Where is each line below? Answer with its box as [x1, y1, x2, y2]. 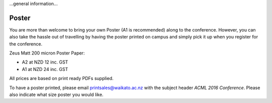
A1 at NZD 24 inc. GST [22, 66, 68, 72]
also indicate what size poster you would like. [9, 91, 104, 97]
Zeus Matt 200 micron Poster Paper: [9, 50, 85, 56]
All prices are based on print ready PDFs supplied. [9, 75, 114, 81]
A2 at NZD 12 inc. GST [22, 59, 69, 65]
